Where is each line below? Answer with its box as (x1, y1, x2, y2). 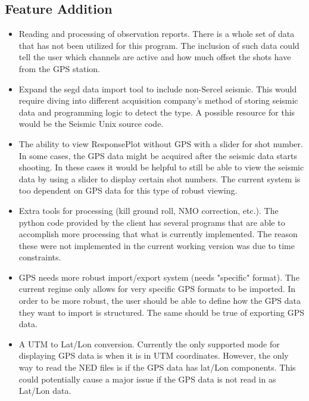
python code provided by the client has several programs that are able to (18, 216, 285, 228)
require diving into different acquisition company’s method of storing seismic (18, 94, 298, 107)
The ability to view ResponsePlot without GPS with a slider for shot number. (18, 137, 303, 150)
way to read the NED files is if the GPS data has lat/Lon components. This (18, 361, 296, 374)
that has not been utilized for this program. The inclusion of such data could (18, 39, 299, 51)
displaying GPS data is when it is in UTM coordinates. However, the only (18, 349, 289, 362)
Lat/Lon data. (18, 384, 71, 397)
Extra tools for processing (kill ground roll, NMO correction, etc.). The (18, 204, 279, 216)
